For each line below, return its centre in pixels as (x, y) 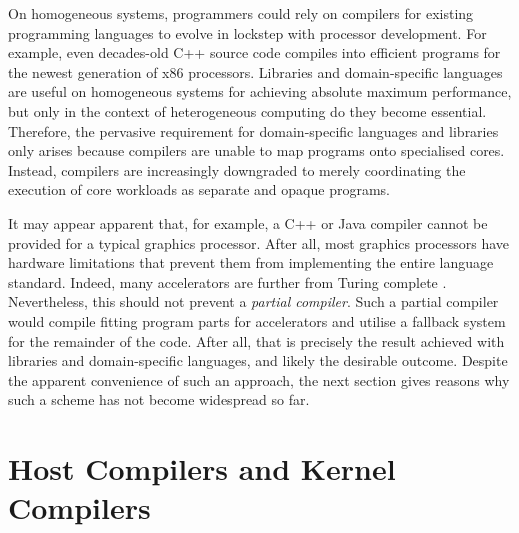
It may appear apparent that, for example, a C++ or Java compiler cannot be (248, 222)
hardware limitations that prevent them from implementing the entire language (251, 262)
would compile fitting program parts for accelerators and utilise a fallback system (257, 320)
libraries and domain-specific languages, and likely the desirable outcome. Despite (258, 360)
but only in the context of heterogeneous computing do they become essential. (247, 110)
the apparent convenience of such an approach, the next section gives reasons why (259, 379)
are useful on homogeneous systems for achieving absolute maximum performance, (260, 91)
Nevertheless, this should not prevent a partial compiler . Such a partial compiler (253, 301)
